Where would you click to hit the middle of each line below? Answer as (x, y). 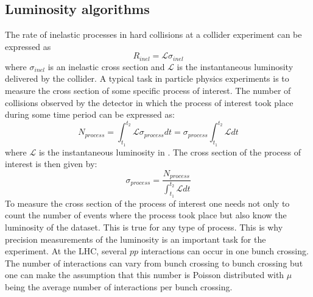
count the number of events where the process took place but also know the (146, 215)
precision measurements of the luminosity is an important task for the (135, 239)
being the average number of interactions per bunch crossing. (119, 286)
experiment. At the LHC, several (66, 251)
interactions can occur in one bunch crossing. (225, 251)
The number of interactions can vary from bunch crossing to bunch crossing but (154, 263)
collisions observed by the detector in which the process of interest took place (149, 102)
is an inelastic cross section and (106, 66)
